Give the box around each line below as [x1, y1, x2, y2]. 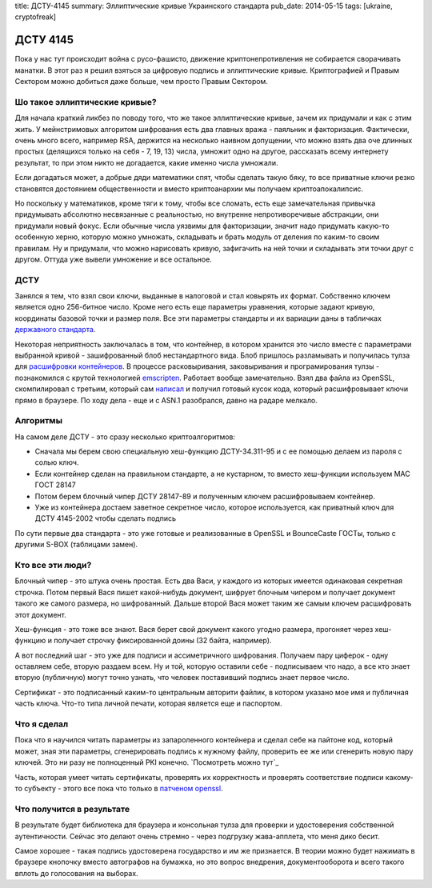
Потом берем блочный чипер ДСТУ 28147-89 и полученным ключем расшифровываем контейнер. [34, 491, 375, 501]
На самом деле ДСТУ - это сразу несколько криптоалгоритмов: [14, 432, 236, 442]
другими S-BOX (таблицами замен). [14, 540, 138, 550]
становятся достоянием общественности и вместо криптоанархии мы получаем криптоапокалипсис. [14, 184, 364, 194]
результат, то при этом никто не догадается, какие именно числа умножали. [14, 158, 278, 167]
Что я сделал [14, 718, 69, 730]
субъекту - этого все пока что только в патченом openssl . [24, 783, 223, 793]
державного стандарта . [14, 325, 96, 334]
